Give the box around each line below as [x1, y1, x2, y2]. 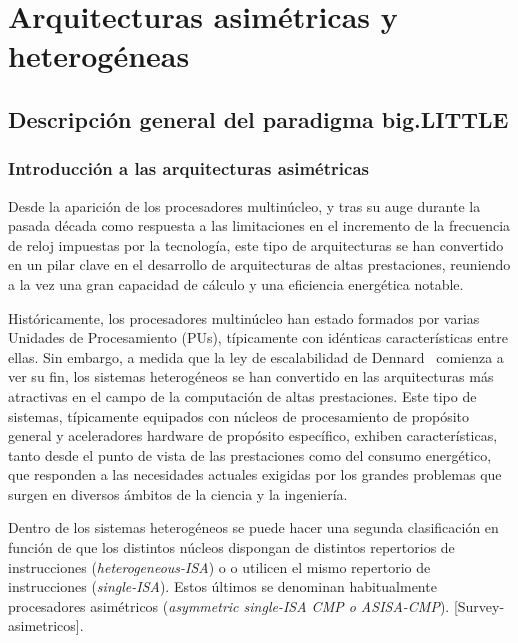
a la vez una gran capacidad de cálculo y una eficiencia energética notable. [8, 273, 464, 294]
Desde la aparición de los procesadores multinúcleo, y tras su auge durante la [8, 195, 481, 216]
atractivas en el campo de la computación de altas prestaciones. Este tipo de [8, 385, 477, 406]
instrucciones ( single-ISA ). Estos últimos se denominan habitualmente [8, 576, 437, 597]
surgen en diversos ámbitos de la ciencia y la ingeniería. [8, 483, 348, 504]
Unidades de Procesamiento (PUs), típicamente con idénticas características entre [8, 327, 508, 348]
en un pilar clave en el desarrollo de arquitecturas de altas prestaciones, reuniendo [8, 254, 511, 275]
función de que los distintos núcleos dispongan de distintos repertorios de [8, 537, 455, 558]
